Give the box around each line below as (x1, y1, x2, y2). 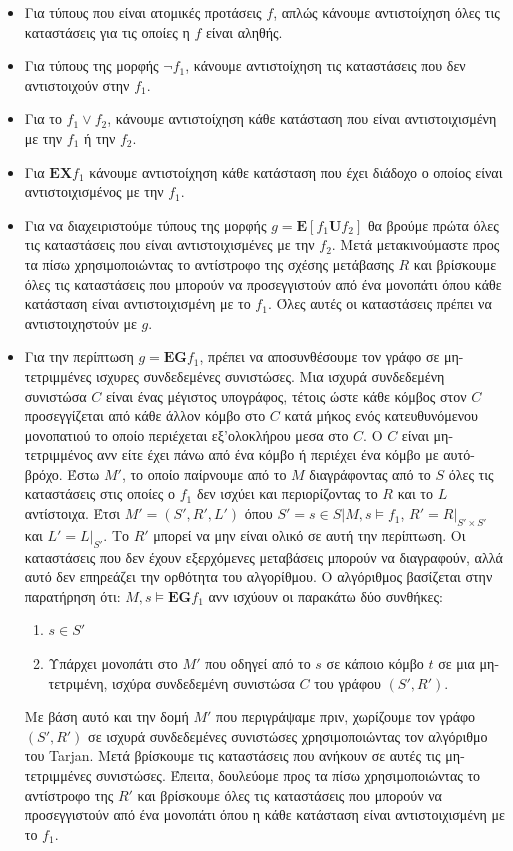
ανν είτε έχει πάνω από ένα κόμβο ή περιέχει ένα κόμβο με (97, 444, 439, 465)
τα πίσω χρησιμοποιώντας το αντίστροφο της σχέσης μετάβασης (24, 253, 394, 274)
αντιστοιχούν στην (24, 74, 130, 95)
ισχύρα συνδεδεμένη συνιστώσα (112, 672, 295, 693)
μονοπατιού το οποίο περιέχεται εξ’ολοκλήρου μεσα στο (24, 424, 349, 445)
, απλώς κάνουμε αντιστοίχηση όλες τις (273, 2, 500, 22)
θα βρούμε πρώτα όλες (367, 214, 499, 235)
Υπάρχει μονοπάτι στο (48, 653, 178, 674)
